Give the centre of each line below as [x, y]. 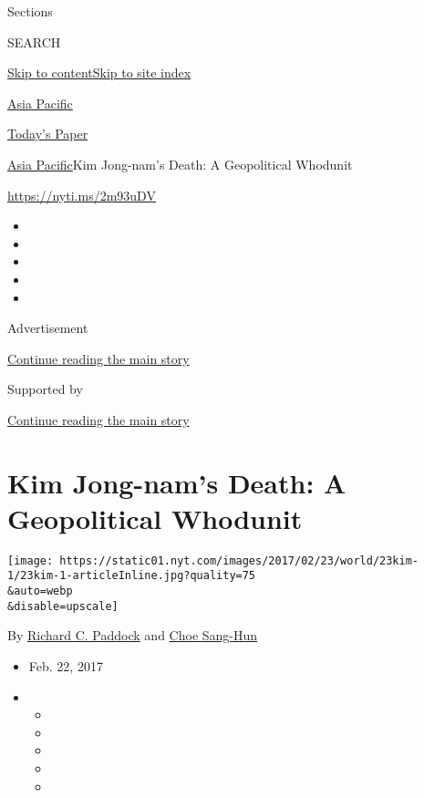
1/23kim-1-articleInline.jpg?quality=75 [132, 576]
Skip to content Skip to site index [99, 73]
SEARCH [34, 41]
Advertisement [48, 328]
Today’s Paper [48, 134]
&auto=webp [40, 591]
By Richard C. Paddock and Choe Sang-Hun [133, 635]
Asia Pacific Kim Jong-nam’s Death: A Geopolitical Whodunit [180, 164]
